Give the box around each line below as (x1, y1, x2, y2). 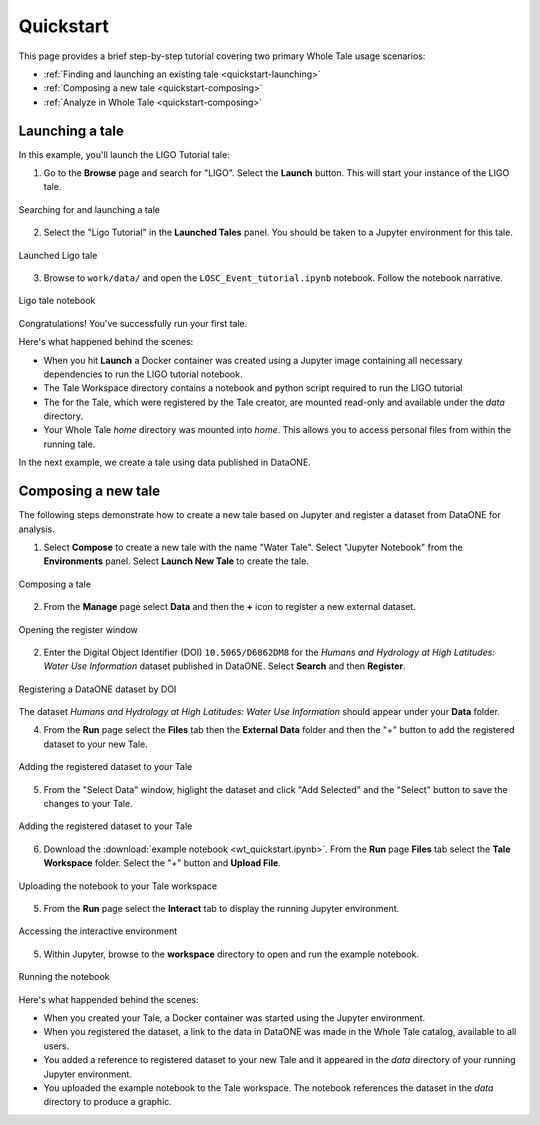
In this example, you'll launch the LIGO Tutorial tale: (18, 148, 230, 160)
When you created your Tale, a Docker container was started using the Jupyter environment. (43, 1011, 425, 1024)
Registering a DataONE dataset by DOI (18, 683, 177, 695)
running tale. (43, 438, 96, 450)
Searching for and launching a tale (18, 203, 160, 215)
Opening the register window (18, 623, 139, 635)
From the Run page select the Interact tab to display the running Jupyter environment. (43, 902, 400, 914)
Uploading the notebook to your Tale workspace (18, 880, 218, 892)
